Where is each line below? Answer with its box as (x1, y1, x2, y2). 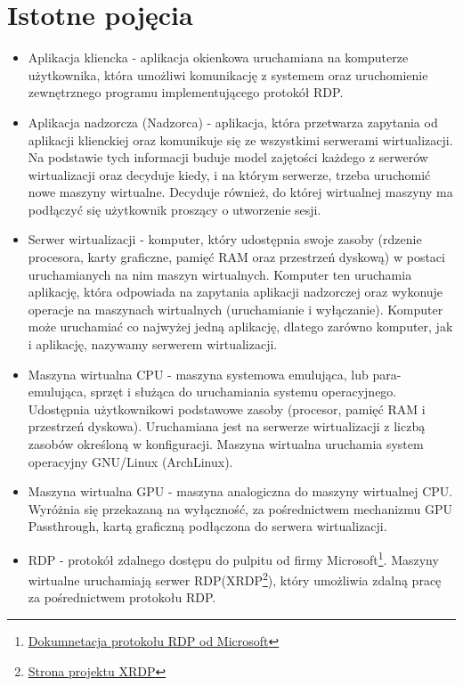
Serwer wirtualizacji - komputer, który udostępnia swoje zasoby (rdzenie (28, 230, 422, 249)
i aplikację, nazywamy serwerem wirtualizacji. (28, 335, 278, 354)
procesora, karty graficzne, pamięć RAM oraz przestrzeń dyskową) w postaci (28, 248, 445, 266)
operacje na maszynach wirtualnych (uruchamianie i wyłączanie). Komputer (28, 299, 443, 318)
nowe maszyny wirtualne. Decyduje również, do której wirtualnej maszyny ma (28, 183, 453, 201)
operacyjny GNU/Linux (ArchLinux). (28, 452, 233, 470)
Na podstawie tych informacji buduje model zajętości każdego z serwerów (28, 148, 428, 167)
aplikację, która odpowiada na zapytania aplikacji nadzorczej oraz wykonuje (28, 282, 443, 301)
